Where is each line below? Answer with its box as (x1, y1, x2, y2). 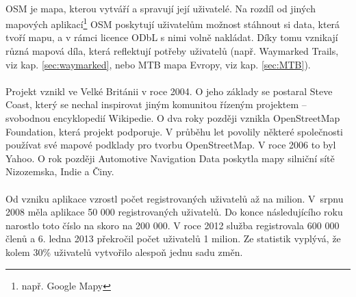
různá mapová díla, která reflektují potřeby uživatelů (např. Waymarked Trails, (5, 44, 339, 58)
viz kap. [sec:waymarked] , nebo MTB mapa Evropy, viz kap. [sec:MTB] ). (5, 57, 311, 71)
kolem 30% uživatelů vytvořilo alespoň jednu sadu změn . (5, 244, 243, 259)
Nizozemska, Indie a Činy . (5, 164, 114, 179)
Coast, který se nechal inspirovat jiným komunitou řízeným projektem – (5, 97, 307, 112)
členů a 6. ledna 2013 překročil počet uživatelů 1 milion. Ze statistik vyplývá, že (5, 231, 341, 246)
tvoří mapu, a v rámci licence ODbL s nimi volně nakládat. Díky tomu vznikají (5, 30, 338, 44)
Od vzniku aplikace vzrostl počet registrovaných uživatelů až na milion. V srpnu (5, 191, 344, 205)
